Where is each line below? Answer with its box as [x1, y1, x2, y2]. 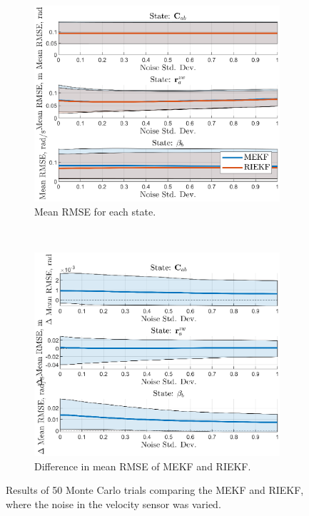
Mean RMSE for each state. [34, 203, 156, 218]
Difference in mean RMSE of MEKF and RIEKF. [34, 458, 251, 473]
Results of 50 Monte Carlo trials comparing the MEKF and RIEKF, [6, 482, 304, 497]
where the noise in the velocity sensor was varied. [6, 496, 221, 511]
